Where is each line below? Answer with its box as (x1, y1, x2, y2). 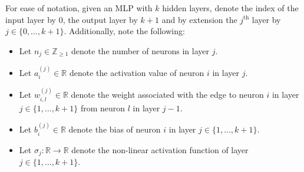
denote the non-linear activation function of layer (71, 143, 249, 156)
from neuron (80, 101, 125, 114)
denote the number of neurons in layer (71, 44, 209, 57)
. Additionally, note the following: (64, 25, 185, 37)
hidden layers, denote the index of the (162, 2, 299, 14)
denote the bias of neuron (68, 123, 161, 135)
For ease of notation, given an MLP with (5, 2, 153, 14)
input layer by (5, 13, 57, 25)
